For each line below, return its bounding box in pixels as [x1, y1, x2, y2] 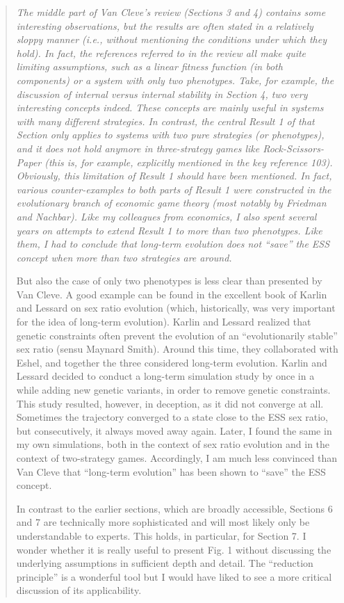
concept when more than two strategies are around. [16, 250, 232, 264]
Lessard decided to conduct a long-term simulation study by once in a [16, 369, 315, 383]
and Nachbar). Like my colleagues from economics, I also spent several [16, 209, 317, 223]
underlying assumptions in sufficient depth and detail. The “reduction [16, 556, 313, 570]
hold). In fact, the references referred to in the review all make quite [16, 45, 306, 60]
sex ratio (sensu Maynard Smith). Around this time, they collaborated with [16, 341, 338, 356]
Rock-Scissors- [263, 140, 324, 155]
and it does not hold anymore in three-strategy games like [16, 140, 260, 155]
